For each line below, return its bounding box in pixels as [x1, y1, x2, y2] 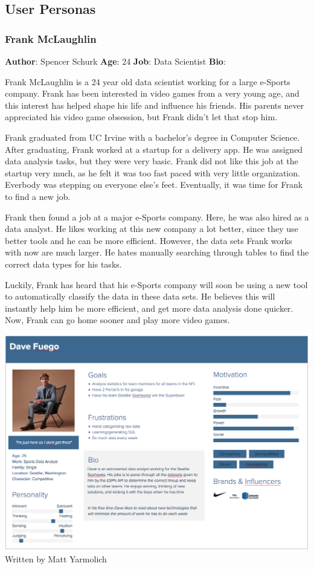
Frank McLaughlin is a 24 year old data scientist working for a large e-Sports [5, 75, 290, 88]
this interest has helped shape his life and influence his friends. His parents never [5, 98, 304, 111]
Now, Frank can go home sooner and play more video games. [5, 313, 230, 326]
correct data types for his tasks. [5, 257, 122, 270]
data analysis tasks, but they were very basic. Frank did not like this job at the [5, 155, 298, 167]
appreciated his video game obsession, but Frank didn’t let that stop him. [5, 111, 278, 123]
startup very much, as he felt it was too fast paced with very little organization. [5, 166, 300, 179]
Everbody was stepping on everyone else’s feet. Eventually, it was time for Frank [5, 178, 303, 191]
